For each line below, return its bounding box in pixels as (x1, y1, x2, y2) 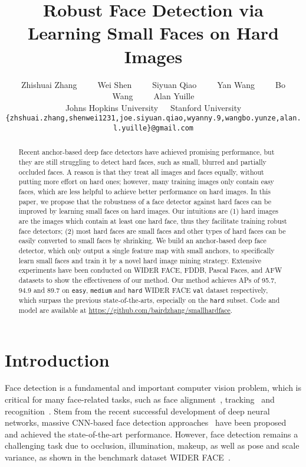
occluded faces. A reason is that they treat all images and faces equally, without (18, 166, 264, 177)
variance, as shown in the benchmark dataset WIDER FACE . (5, 451, 231, 463)
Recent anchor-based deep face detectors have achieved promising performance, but (18, 147, 275, 157)
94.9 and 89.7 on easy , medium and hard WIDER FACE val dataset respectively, (18, 285, 268, 295)
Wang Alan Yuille (112, 90, 195, 102)
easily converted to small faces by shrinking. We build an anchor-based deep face (18, 236, 266, 246)
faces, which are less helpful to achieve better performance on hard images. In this (18, 187, 271, 197)
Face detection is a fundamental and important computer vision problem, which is (5, 381, 302, 394)
